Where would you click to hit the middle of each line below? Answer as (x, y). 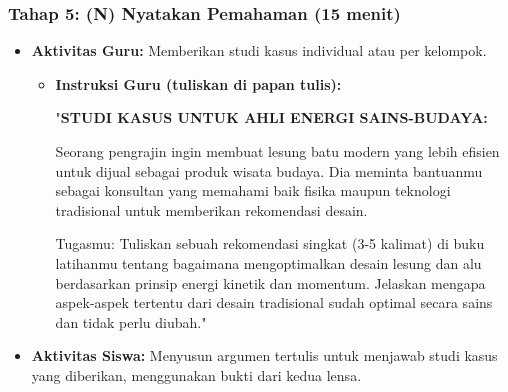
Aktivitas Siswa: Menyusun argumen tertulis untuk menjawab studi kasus (264, 355)
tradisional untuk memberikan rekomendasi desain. (211, 209)
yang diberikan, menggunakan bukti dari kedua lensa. (196, 374)
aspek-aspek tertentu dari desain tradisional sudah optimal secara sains (274, 302)
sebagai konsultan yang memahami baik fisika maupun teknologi (253, 190)
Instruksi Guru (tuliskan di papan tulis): (198, 83)
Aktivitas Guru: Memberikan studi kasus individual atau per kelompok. (259, 50)
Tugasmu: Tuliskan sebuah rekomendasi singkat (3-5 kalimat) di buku (270, 243)
